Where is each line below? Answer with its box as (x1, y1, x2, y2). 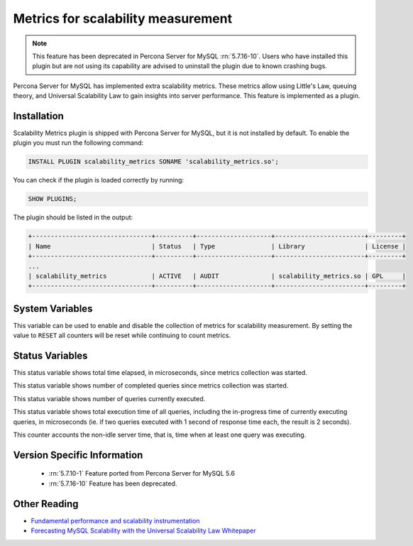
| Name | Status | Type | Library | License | (28, 242, 406, 250)
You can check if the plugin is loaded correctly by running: (13, 176, 185, 185)
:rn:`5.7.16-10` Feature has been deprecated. (48, 479, 177, 488)
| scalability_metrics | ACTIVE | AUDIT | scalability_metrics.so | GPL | (28, 272, 406, 280)
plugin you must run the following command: (13, 138, 144, 147)
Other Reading (13, 498, 79, 510)
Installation (13, 110, 64, 122)
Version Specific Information (13, 449, 143, 461)
